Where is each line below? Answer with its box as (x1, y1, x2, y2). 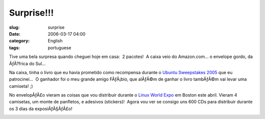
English (48, 38, 63, 44)
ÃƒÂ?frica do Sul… (9, 60, 46, 66)
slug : (9, 24, 20, 30)
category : (9, 38, 30, 44)
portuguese (48, 44, 71, 51)
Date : (9, 31, 21, 37)
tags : (9, 44, 20, 51)
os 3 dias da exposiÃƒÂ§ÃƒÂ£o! (9, 105, 73, 112)
